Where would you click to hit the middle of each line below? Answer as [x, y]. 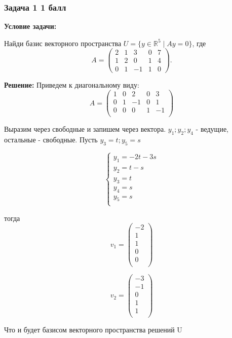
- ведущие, [212, 129]
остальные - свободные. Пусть [51, 140]
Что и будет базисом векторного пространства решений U [93, 329]
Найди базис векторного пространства [63, 43]
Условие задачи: [30, 26]
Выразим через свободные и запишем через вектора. [85, 129]
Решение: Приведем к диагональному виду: [72, 84]
